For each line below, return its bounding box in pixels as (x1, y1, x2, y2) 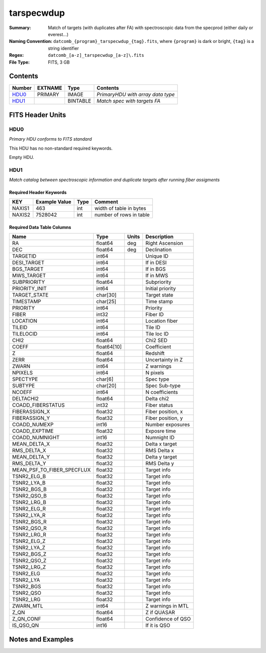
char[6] (96, 376, 113, 383)
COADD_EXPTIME (12, 427, 54, 434)
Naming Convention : (9, 38, 53, 44)
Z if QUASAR (145, 609, 175, 616)
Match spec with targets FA (97, 98, 161, 105)
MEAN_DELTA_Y (12, 454, 50, 461)
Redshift (145, 350, 165, 357)
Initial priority (145, 285, 176, 292)
